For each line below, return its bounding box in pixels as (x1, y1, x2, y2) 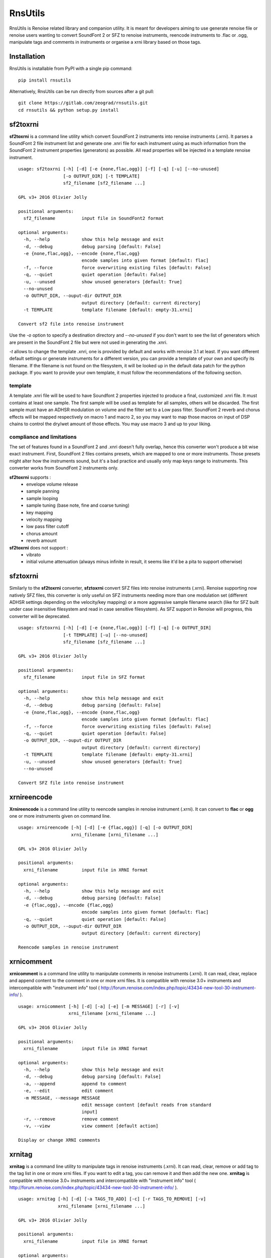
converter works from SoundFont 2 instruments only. (9, 465, 119, 471)
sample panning (26, 488, 60, 494)
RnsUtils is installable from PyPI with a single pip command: (9, 65, 132, 71)
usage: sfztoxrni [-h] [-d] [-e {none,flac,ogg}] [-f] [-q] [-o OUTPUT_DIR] (18, 625, 212, 631)
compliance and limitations (9, 433, 77, 440)
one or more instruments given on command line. (9, 813, 111, 819)
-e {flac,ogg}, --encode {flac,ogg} (23, 902, 114, 908)
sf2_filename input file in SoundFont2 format (23, 215, 164, 221)
